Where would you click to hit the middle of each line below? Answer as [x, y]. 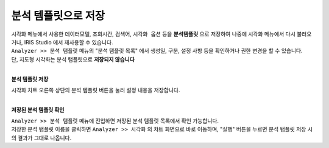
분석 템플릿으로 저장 [58, 16]
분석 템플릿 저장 [30, 79]
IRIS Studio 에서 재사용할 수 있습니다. [69, 42]
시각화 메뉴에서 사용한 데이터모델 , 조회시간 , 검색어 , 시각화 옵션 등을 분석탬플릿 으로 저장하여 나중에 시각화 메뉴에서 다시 [153, 34]
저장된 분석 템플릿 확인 [38, 110]
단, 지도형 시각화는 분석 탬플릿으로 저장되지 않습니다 [73, 59]
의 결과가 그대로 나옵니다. [41, 138]
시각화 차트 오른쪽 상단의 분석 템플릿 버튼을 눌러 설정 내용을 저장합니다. [96, 90]
